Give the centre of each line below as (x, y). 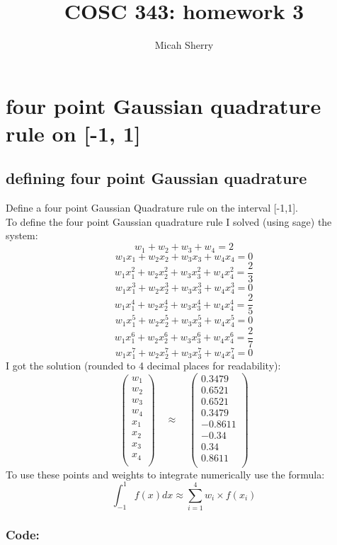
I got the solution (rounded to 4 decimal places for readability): (143, 365)
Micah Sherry (184, 45)
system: (22, 235)
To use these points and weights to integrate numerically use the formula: (165, 474)
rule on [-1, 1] (73, 133)
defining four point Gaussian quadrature (156, 178)
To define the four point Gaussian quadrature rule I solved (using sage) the (169, 221)
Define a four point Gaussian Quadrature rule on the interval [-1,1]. (152, 208)
